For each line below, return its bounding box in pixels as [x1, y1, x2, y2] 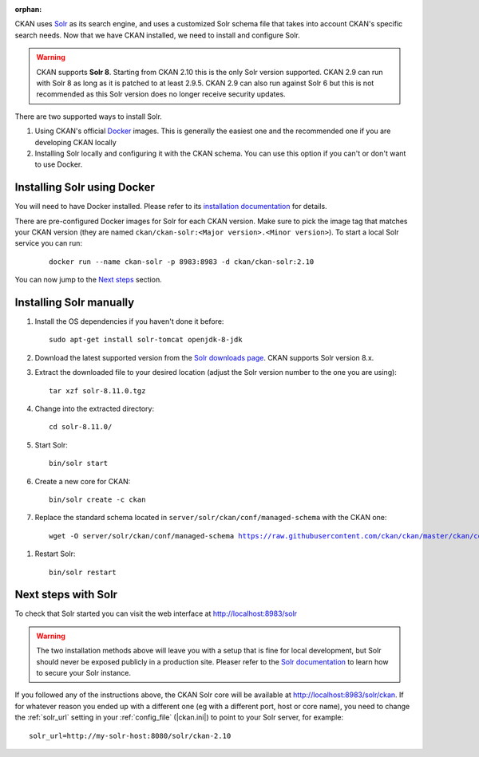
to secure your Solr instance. [36, 668, 132, 677]
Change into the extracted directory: [34, 404, 155, 414]
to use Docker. [34, 160, 83, 169]
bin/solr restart [49, 567, 117, 577]
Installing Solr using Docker [14, 180, 155, 195]
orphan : [14, 5, 42, 14]
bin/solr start [49, 459, 109, 468]
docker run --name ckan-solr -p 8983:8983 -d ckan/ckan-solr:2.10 [49, 257, 315, 266]
